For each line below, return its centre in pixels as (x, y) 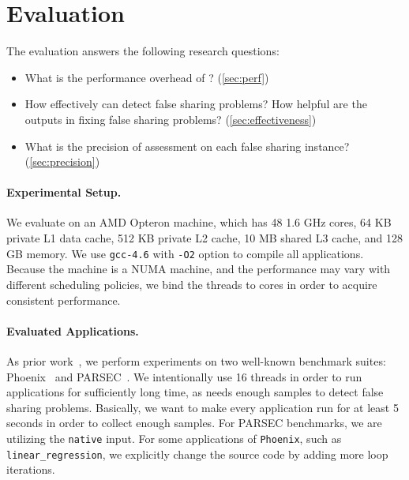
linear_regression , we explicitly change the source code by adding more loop (197, 454)
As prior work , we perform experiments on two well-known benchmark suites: (196, 360)
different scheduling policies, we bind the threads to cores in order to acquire (192, 284)
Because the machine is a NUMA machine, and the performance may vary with (199, 269)
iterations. (31, 469)
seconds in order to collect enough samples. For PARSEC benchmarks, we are (194, 423)
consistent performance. (64, 300)
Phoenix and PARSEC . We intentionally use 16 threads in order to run (184, 376)
